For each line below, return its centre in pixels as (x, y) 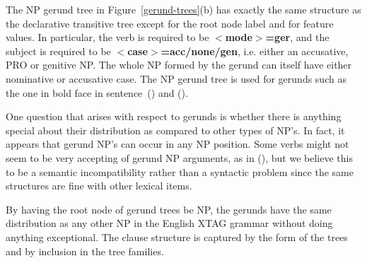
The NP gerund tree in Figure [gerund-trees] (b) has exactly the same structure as (183, 9)
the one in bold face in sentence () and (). (97, 92)
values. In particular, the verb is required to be (107, 37)
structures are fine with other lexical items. (99, 186)
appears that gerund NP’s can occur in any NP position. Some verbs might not (177, 144)
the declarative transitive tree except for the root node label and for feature (170, 23)
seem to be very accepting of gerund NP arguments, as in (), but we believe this (179, 157)
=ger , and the (297, 37)
